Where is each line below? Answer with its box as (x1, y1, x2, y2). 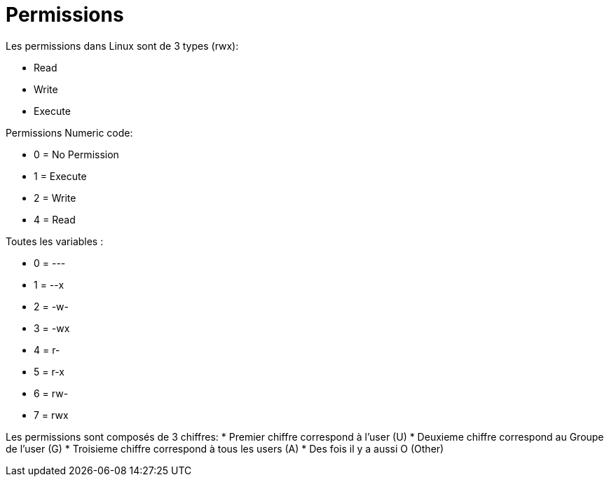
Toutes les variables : (6, 235, 104, 247)
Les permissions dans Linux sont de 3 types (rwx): (6, 39, 239, 52)
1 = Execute (34, 170, 87, 182)
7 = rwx (34, 408, 69, 421)
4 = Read (34, 213, 76, 226)
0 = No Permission (34, 148, 119, 160)
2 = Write (34, 191, 76, 204)
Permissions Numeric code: (6, 126, 133, 139)
